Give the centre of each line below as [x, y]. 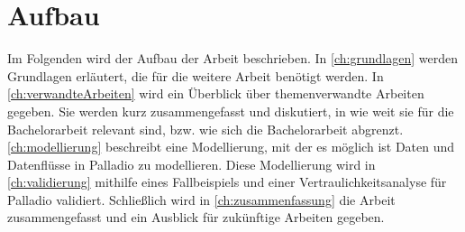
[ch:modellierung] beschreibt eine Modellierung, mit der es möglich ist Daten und [231, 147]
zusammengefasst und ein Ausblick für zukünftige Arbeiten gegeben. [196, 217]
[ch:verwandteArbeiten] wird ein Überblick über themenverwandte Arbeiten [216, 93]
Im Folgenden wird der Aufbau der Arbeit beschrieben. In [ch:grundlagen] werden [232, 58]
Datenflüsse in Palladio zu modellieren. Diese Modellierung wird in [191, 164]
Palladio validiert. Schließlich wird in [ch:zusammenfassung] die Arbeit [201, 199]
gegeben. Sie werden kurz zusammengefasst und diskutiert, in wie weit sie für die [231, 111]
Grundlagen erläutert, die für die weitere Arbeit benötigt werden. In [196, 75]
